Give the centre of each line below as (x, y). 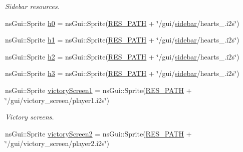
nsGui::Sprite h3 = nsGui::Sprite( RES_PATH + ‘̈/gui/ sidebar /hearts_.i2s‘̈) (122, 73)
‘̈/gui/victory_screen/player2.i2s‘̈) (57, 143)
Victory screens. (30, 117)
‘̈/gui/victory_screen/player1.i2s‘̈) (57, 100)
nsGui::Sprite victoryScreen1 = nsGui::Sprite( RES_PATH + (98, 90)
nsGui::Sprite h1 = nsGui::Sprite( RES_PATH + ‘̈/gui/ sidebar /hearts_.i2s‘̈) (122, 40)
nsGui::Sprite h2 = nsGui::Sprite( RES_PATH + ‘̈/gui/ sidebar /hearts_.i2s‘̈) (122, 56)
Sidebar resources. (32, 6)
